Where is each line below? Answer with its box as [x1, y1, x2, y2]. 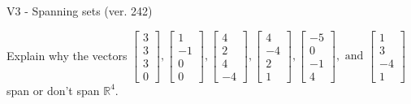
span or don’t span [6, 81, 100, 98]
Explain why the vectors [6, 46, 128, 63]
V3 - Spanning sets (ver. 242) [6, 2, 153, 19]
